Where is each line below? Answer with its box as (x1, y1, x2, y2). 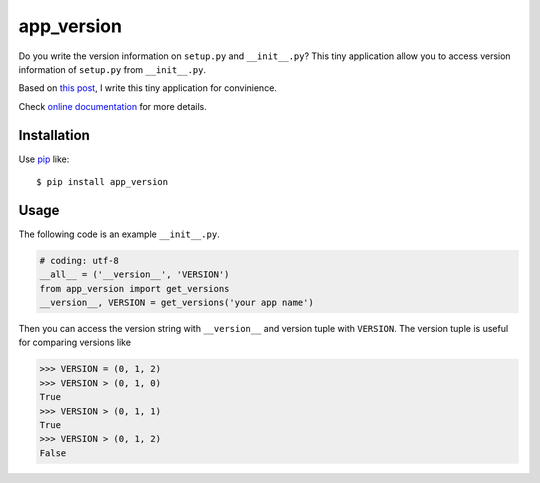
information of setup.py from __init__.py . (18, 63, 207, 75)
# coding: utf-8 (39, 255, 120, 266)
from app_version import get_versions (39, 283, 230, 294)
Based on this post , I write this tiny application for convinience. (18, 82, 277, 94)
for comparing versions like (18, 336, 132, 349)
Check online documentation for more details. (18, 100, 207, 112)
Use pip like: (18, 153, 70, 165)
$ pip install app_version (36, 176, 169, 188)
